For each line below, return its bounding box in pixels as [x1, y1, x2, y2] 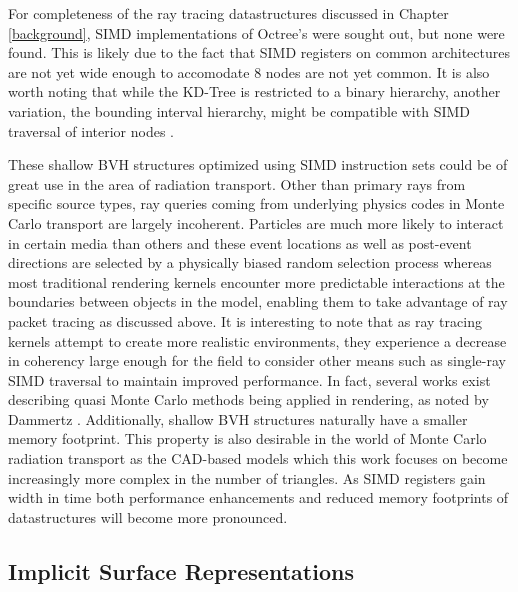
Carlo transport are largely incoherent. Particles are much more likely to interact [8, 212, 504, 233]
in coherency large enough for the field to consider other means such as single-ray [8, 350, 506, 371]
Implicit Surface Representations [8, 555, 354, 586]
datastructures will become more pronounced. [8, 506, 288, 527]
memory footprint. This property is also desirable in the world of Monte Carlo [8, 428, 487, 449]
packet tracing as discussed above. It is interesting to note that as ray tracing [8, 310, 482, 331]
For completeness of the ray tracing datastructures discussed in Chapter [8, 3, 449, 23]
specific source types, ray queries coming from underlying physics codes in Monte [8, 193, 505, 214]
